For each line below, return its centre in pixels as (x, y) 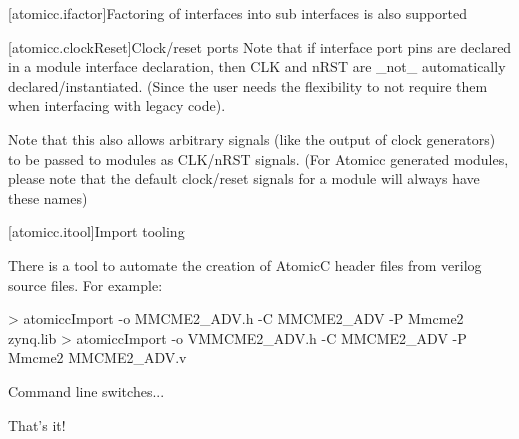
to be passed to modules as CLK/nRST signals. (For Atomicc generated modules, (258, 158)
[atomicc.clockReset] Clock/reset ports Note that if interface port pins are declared (260, 46)
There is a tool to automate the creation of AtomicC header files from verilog (245, 264)
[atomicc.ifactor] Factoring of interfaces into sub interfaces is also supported (237, 13)
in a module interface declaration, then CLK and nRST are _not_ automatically (257, 66)
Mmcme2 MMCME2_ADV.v (97, 357)
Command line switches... (86, 390)
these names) (48, 197)
